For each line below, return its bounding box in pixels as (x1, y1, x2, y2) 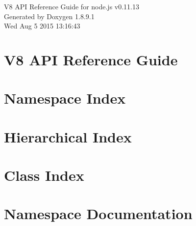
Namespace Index (4, 88, 126, 108)
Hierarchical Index (4, 126, 132, 146)
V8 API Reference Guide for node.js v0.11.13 (4, 1, 139, 11)
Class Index (4, 165, 84, 185)
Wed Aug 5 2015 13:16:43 (4, 21, 80, 31)
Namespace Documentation (4, 203, 193, 224)
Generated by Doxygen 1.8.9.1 (4, 11, 95, 21)
